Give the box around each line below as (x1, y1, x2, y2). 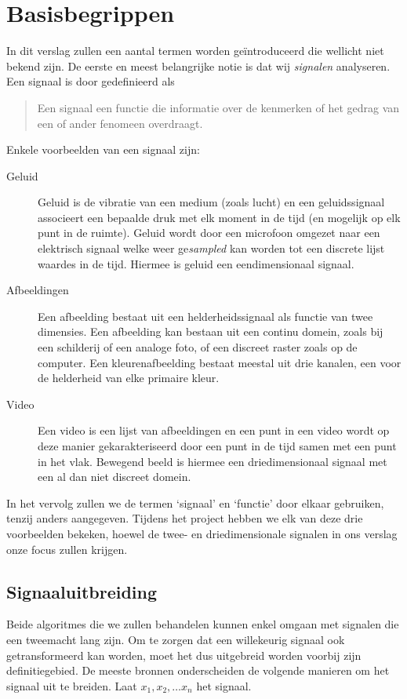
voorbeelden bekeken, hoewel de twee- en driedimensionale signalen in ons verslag (6, 525, 398, 541)
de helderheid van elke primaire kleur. (38, 370, 220, 386)
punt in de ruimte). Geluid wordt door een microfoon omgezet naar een (38, 224, 380, 241)
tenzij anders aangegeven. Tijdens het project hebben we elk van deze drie (6, 510, 363, 526)
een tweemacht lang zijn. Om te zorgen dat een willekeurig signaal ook (6, 631, 345, 647)
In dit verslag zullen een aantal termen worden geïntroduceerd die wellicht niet (6, 42, 384, 59)
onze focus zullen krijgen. (6, 541, 128, 557)
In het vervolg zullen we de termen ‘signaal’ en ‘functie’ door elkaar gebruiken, (6, 494, 384, 511)
